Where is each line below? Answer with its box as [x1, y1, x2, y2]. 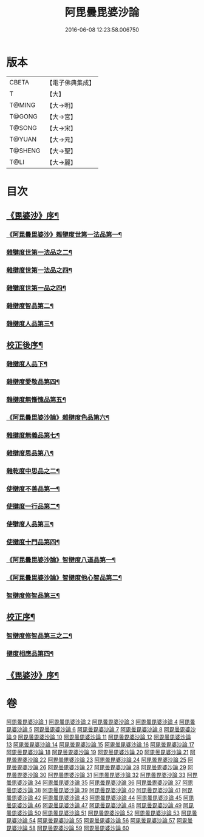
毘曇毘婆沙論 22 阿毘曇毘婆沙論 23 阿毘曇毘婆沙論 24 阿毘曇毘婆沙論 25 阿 [6, 756, 193, 763]
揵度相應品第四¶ [6, 649, 54, 658]
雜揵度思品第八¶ [6, 449, 54, 457]
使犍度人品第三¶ [6, 520, 54, 528]
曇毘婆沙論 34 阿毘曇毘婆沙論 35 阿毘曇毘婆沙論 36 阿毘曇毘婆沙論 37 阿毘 [6, 779, 194, 786]
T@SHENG [9, 146, 41, 155]
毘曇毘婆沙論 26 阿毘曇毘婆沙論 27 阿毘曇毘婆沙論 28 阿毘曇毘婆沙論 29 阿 [6, 764, 193, 771]
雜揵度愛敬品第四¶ [6, 378, 60, 386]
